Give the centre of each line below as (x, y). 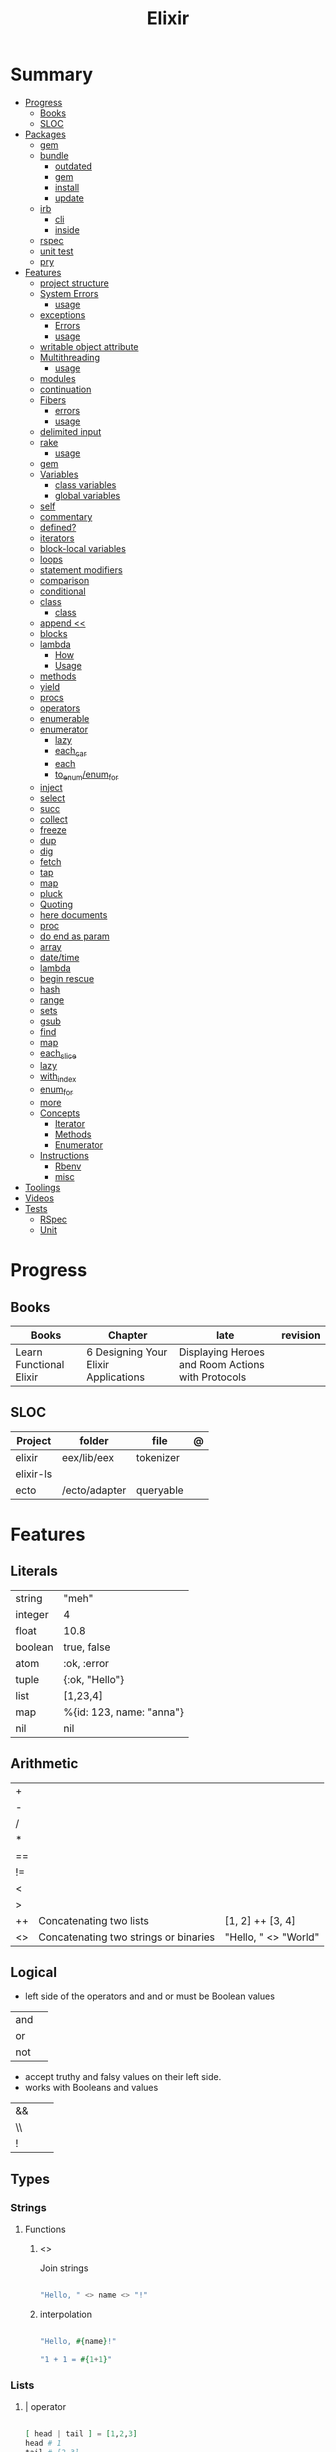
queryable (160, 1490)
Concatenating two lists (94, 1920)
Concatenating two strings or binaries (127, 1937)
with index (58, 1077)
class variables (85, 484)
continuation (65, 389)
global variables (87, 495)
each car (70, 751)
